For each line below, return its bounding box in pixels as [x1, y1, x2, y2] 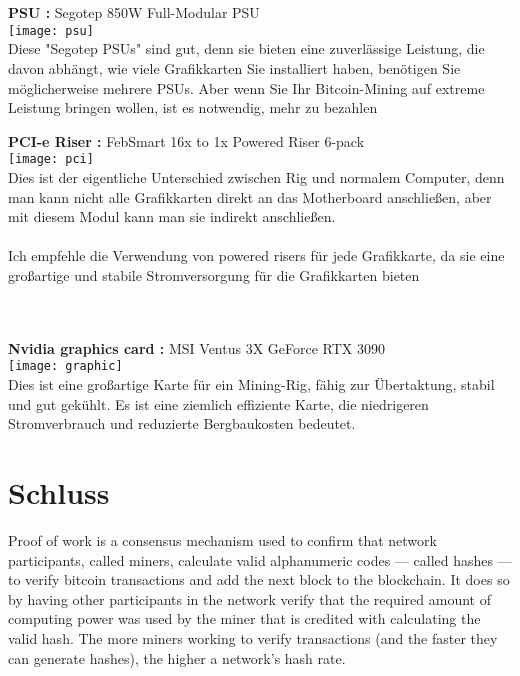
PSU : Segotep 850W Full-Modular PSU [8, 2, 260, 23]
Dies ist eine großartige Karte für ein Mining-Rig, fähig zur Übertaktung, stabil [8, 374, 495, 395]
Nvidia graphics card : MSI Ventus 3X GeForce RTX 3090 [8, 337, 385, 358]
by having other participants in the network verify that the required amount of [8, 588, 491, 609]
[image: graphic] [8, 359, 123, 374]
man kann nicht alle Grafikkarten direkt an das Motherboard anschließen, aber [8, 186, 492, 207]
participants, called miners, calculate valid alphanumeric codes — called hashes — [8, 549, 512, 570]
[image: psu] [8, 23, 94, 38]
